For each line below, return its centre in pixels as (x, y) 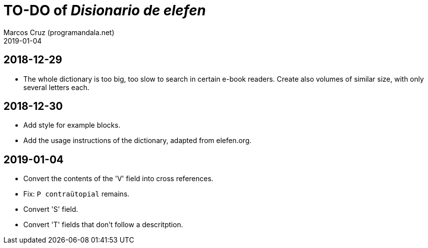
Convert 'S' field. (51, 209)
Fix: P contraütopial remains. (77, 194)
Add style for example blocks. (72, 125)
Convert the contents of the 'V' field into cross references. (118, 179)
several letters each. (56, 87)
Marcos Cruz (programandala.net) (59, 32)
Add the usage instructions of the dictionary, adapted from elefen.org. (137, 141)
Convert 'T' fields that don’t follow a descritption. (103, 225)
